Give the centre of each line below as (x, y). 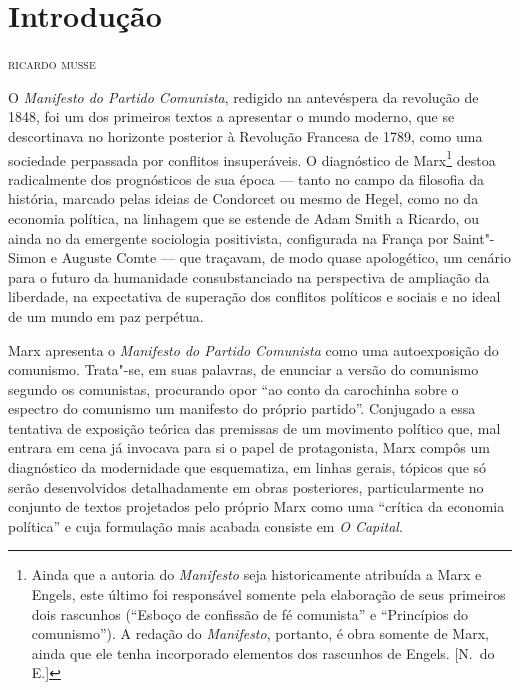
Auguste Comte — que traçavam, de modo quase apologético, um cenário (286, 257)
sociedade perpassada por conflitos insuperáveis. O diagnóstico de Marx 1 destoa (252, 158)
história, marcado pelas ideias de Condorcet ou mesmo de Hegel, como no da (243, 198)
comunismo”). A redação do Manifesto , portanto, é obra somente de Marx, (260, 633)
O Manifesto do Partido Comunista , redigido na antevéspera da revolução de (243, 96)
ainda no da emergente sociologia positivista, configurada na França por (228, 237)
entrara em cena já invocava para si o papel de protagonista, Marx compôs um (249, 447)
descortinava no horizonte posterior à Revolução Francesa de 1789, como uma (245, 135)
